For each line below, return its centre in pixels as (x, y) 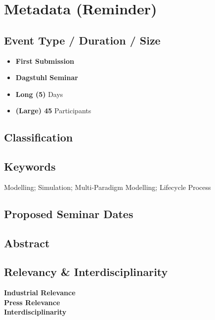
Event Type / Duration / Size (82, 40)
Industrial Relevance (40, 293)
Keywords (30, 166)
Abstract (27, 243)
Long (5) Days (39, 94)
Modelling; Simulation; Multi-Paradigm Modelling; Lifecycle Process (107, 187)
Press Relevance (32, 302)
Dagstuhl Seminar (47, 77)
